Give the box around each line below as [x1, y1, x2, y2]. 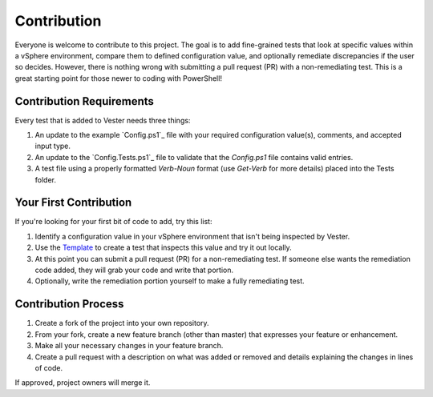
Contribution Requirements [14, 94, 154, 108]
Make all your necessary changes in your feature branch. [34, 341, 224, 351]
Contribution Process [14, 297, 124, 311]
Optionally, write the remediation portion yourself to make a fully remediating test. [34, 276, 305, 286]
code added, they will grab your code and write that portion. [34, 265, 234, 275]
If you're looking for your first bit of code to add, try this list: [14, 217, 212, 227]
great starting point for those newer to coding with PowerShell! [14, 73, 222, 83]
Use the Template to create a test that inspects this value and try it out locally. [34, 243, 292, 252]
